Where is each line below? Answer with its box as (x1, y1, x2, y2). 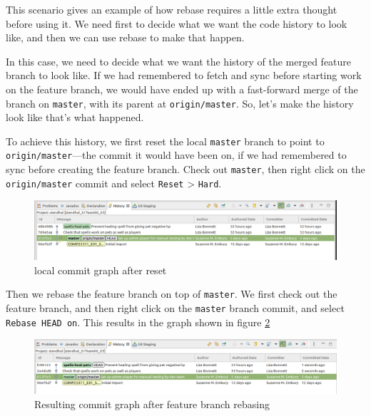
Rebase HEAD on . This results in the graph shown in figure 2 (6, 314, 270, 329)
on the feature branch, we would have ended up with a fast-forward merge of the (6, 81, 358, 96)
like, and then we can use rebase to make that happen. (6, 30, 245, 45)
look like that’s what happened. (6, 110, 144, 125)
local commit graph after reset (34, 262, 167, 277)
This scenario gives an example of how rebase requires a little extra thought (6, 2, 337, 16)
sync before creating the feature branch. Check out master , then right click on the (6, 162, 365, 177)
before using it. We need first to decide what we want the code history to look (6, 16, 347, 31)
